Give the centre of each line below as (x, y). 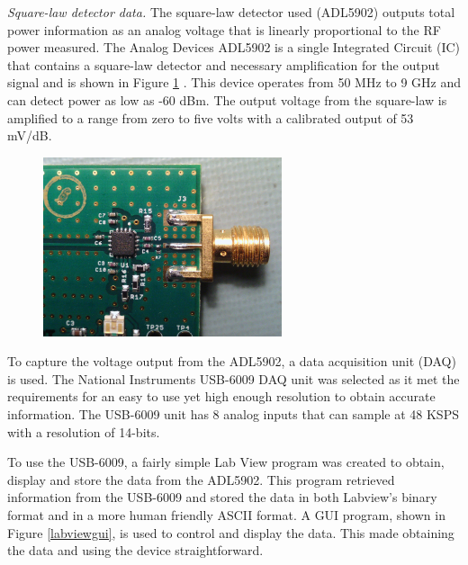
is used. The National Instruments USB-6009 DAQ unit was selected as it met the (234, 378)
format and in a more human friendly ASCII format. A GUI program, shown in (226, 514)
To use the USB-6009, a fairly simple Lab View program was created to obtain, (226, 462)
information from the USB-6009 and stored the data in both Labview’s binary (222, 497)
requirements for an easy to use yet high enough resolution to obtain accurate (221, 396)
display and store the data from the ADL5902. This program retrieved (201, 479)
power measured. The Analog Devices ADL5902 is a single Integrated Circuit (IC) (234, 47)
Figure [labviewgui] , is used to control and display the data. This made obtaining (231, 532)
